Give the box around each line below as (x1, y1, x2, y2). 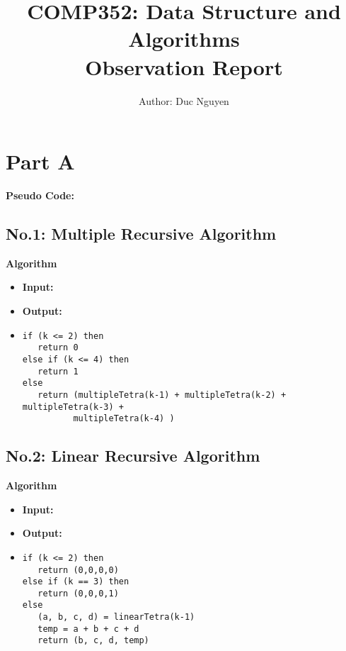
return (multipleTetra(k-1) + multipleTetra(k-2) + (38, 389, 287, 400)
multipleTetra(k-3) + (22, 401, 124, 412)
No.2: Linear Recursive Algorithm (6, 445, 260, 467)
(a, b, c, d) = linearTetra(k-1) (38, 612, 195, 623)
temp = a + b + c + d (38, 623, 139, 634)
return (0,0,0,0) (38, 564, 119, 575)
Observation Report (85, 52, 283, 81)
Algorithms (128, 24, 240, 53)
